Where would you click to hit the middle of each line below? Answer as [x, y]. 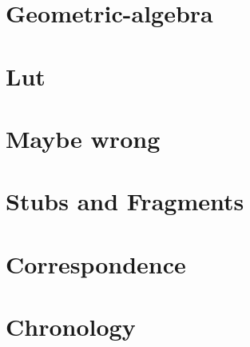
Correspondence [96, 263]
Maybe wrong [83, 138]
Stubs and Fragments [125, 201]
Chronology [71, 327]
